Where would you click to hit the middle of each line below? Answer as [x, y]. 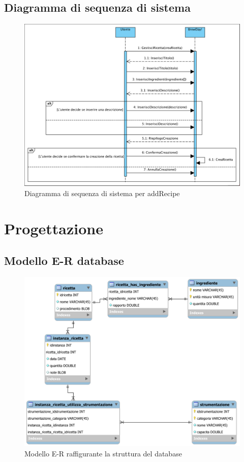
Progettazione [54, 228]
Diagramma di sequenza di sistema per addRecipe [102, 193]
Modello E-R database [64, 261]
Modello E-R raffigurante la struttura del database [103, 453]
